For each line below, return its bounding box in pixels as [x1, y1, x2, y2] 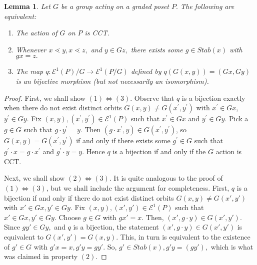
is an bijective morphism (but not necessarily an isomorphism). [15, 75, 209, 86]
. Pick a [224, 113, 248, 124]
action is [215, 146, 242, 157]
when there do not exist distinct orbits [4, 102, 122, 113]
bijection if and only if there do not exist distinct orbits [4, 192, 174, 203]
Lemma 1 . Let [4, 1, 50, 11]
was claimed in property [4, 251, 78, 262]
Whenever [15, 44, 46, 54]
